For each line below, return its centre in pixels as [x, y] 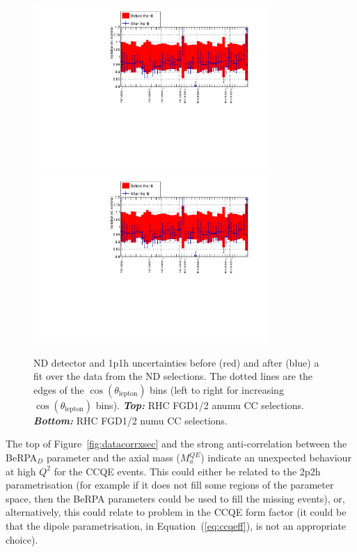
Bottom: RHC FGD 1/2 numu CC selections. [130, 420]
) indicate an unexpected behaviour [276, 457]
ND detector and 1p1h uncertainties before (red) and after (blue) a [176, 362]
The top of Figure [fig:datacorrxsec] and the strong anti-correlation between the [176, 444]
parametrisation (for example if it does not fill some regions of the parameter [170, 485]
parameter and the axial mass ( [113, 457]
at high [21, 471]
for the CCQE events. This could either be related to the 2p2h [187, 471]
